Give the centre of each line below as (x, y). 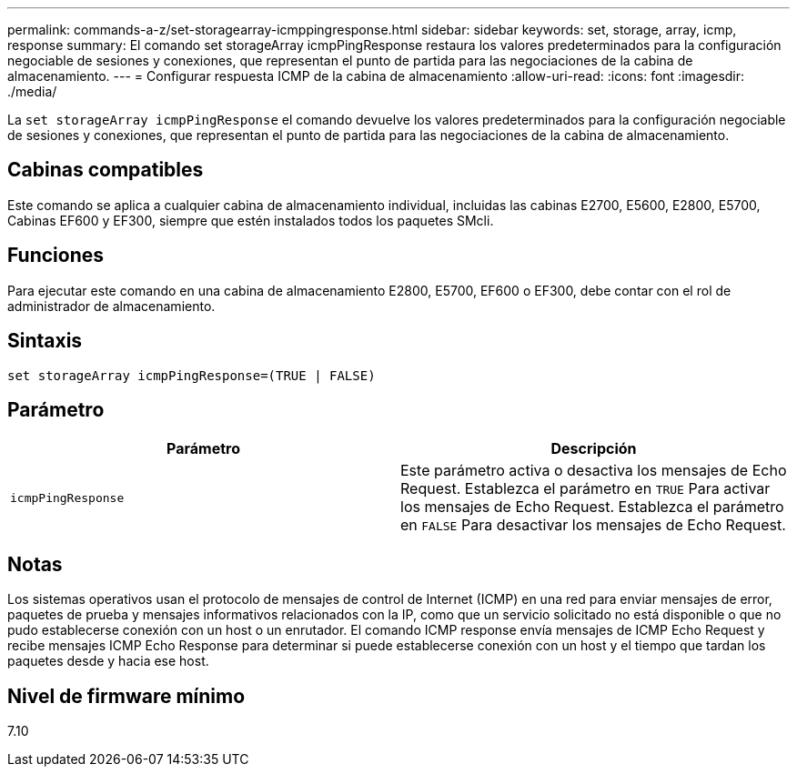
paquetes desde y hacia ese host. (108, 661)
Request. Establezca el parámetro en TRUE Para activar (585, 489)
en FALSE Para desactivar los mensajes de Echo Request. (593, 525)
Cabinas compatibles (106, 170)
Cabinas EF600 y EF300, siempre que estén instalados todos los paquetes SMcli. (251, 220)
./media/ (32, 91)
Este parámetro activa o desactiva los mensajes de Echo (594, 471)
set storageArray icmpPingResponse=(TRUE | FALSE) (192, 375)
